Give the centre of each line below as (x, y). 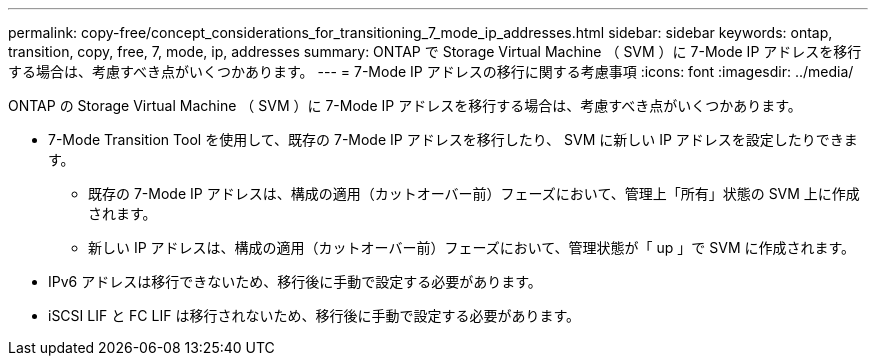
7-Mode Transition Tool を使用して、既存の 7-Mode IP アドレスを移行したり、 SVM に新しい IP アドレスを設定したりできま (453, 139)
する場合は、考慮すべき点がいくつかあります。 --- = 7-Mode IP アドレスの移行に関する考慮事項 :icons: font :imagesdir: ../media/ (431, 71)
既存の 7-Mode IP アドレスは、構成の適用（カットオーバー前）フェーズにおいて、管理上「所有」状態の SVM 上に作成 (474, 193)
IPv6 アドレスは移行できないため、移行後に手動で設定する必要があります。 (295, 281)
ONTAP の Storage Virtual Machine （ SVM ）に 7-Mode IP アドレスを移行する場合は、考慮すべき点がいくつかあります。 (405, 105)
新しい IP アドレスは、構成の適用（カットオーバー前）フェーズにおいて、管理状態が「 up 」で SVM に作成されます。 (472, 247)
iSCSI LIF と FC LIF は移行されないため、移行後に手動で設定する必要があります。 (314, 315)
